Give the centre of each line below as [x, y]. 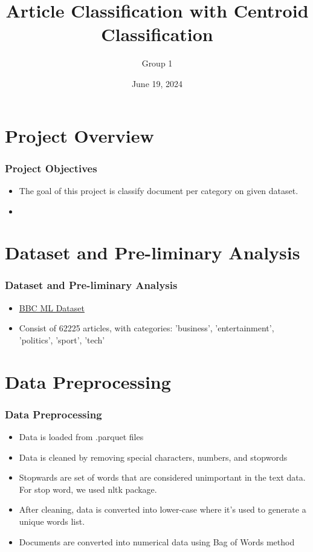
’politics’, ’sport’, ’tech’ [62, 339]
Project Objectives [51, 168]
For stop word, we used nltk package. [88, 489]
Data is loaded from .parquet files [81, 437]
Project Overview [79, 135]
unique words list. [52, 521]
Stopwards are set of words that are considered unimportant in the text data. [162, 477]
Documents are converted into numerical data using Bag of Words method [157, 541]
